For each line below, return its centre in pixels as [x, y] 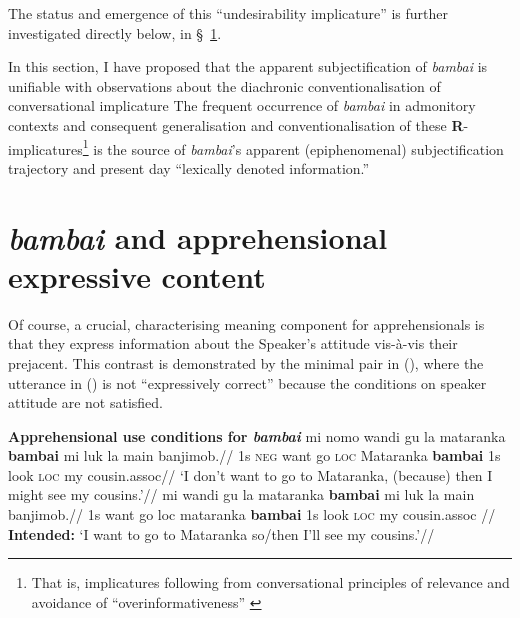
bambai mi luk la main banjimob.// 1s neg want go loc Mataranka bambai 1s [254, 455]
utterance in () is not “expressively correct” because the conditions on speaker [247, 382]
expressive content [137, 275]
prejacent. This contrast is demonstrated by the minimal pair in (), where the [246, 362]
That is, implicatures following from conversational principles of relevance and [270, 582]
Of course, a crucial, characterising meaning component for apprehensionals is [246, 323]
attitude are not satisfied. [85, 402]
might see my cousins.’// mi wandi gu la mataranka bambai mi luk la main [241, 494]
